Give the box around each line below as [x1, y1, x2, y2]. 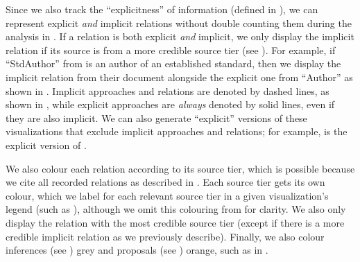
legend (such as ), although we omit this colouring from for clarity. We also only [6, 202, 346, 216]
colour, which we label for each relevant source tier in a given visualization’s [6, 188, 329, 202]
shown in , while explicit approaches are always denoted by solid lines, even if [6, 97, 335, 112]
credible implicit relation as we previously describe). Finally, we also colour [6, 229, 325, 243]
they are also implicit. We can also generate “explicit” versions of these [6, 110, 307, 125]
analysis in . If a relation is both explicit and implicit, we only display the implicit [6, 29, 354, 44]
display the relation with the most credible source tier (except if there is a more [6, 215, 345, 229]
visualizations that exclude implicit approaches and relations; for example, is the [6, 124, 348, 139]
